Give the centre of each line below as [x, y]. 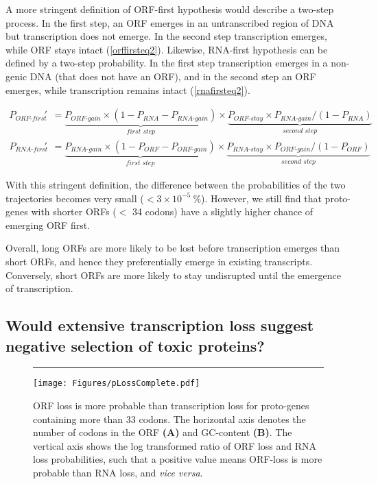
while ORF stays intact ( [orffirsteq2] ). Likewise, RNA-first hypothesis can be [167, 49]
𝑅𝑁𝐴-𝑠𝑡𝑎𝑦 [248, 150]
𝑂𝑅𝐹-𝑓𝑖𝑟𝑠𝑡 [31, 118]
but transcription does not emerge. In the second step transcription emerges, [166, 36]
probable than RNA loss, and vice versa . [118, 473]
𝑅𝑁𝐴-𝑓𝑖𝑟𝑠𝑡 [32, 150]
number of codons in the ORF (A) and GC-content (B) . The [163, 432]
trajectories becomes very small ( [75, 198]
